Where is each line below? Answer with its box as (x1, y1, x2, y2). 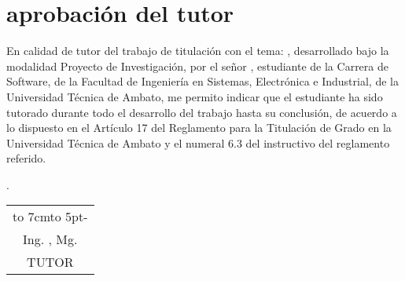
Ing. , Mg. (23, 230, 78, 249)
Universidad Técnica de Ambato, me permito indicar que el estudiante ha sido (6, 88, 383, 104)
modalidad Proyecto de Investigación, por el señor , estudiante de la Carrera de (6, 57, 388, 74)
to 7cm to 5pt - (13, 207, 88, 226)
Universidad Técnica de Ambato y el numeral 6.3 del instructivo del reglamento (6, 134, 390, 151)
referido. (6, 150, 46, 166)
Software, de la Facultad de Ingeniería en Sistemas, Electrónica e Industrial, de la (6, 73, 399, 89)
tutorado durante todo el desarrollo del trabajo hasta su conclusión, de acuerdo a (6, 104, 397, 120)
